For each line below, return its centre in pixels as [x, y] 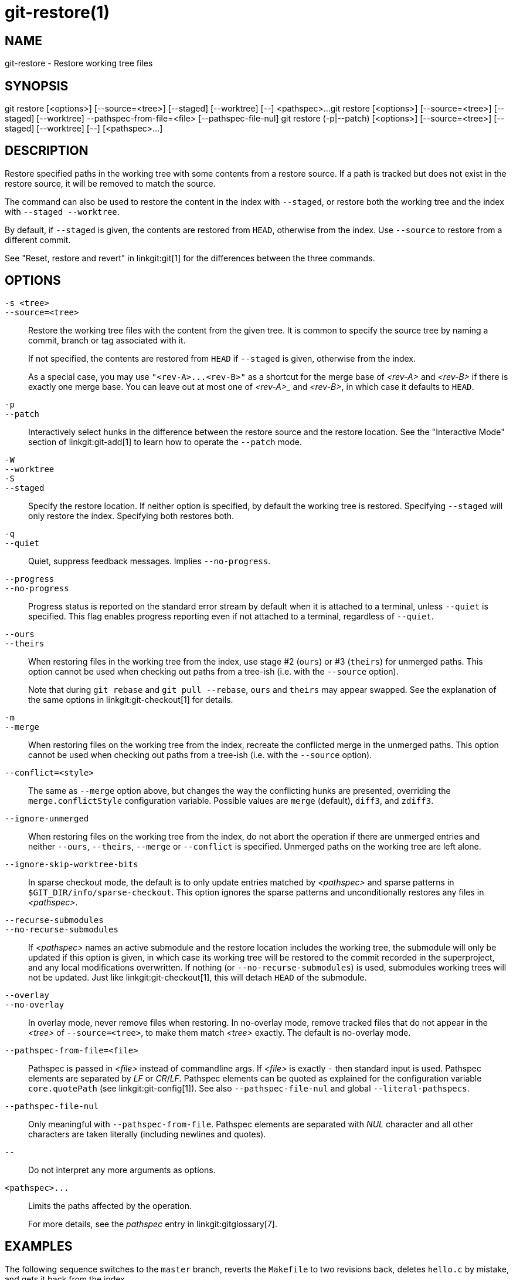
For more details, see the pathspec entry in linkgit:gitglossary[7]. [153, 1224]
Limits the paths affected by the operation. [110, 1205]
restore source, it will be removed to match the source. [110, 183]
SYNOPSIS [37, 86]
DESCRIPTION [47, 151]
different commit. [38, 240]
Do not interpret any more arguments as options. [122, 1170]
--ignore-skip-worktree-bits [72, 864]
